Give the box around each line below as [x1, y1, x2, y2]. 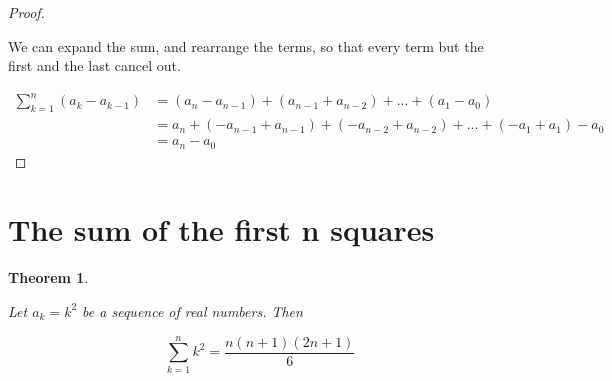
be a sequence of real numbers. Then [82, 300, 303, 321]
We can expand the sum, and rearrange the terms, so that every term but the [8, 35, 484, 56]
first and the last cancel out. [8, 55, 181, 76]
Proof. [8, 2, 45, 22]
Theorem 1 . [8, 267, 89, 288]
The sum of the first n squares [8, 209, 435, 250]
